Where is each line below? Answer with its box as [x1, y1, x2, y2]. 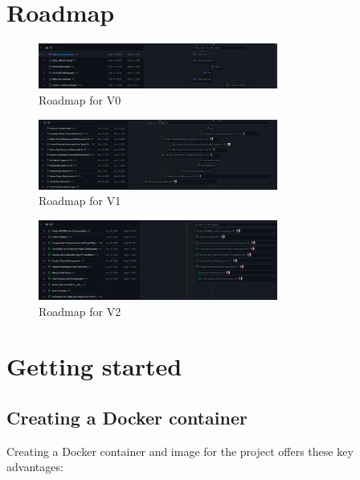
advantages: [6, 458, 63, 475]
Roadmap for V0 [39, 91, 121, 108]
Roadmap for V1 [39, 192, 121, 209]
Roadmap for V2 [39, 302, 121, 319]
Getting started [6, 350, 182, 383]
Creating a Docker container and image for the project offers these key [6, 442, 354, 459]
